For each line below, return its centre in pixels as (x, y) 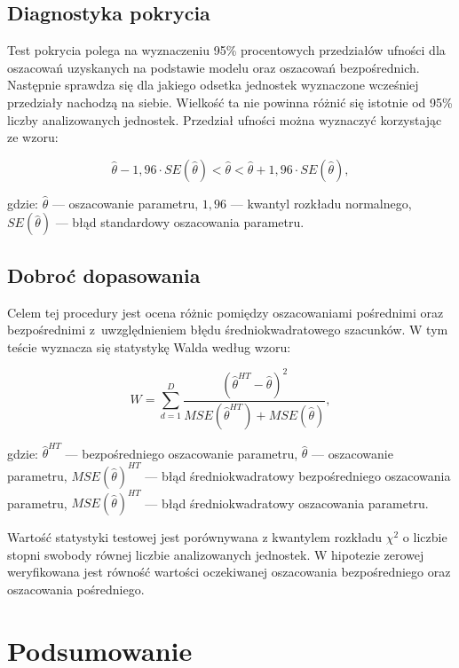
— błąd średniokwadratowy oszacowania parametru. (287, 503)
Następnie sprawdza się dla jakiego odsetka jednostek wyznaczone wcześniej (213, 85)
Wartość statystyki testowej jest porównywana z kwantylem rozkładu (195, 537)
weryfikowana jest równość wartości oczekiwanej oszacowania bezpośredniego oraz (229, 572)
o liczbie (425, 537)
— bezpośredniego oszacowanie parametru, (182, 453)
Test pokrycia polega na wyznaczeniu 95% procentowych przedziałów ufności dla (226, 50)
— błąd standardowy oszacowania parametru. (180, 222)
